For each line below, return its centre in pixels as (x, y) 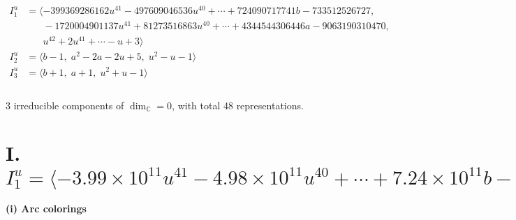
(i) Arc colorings (46, 209)
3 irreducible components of (65, 105)
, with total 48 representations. (238, 105)
